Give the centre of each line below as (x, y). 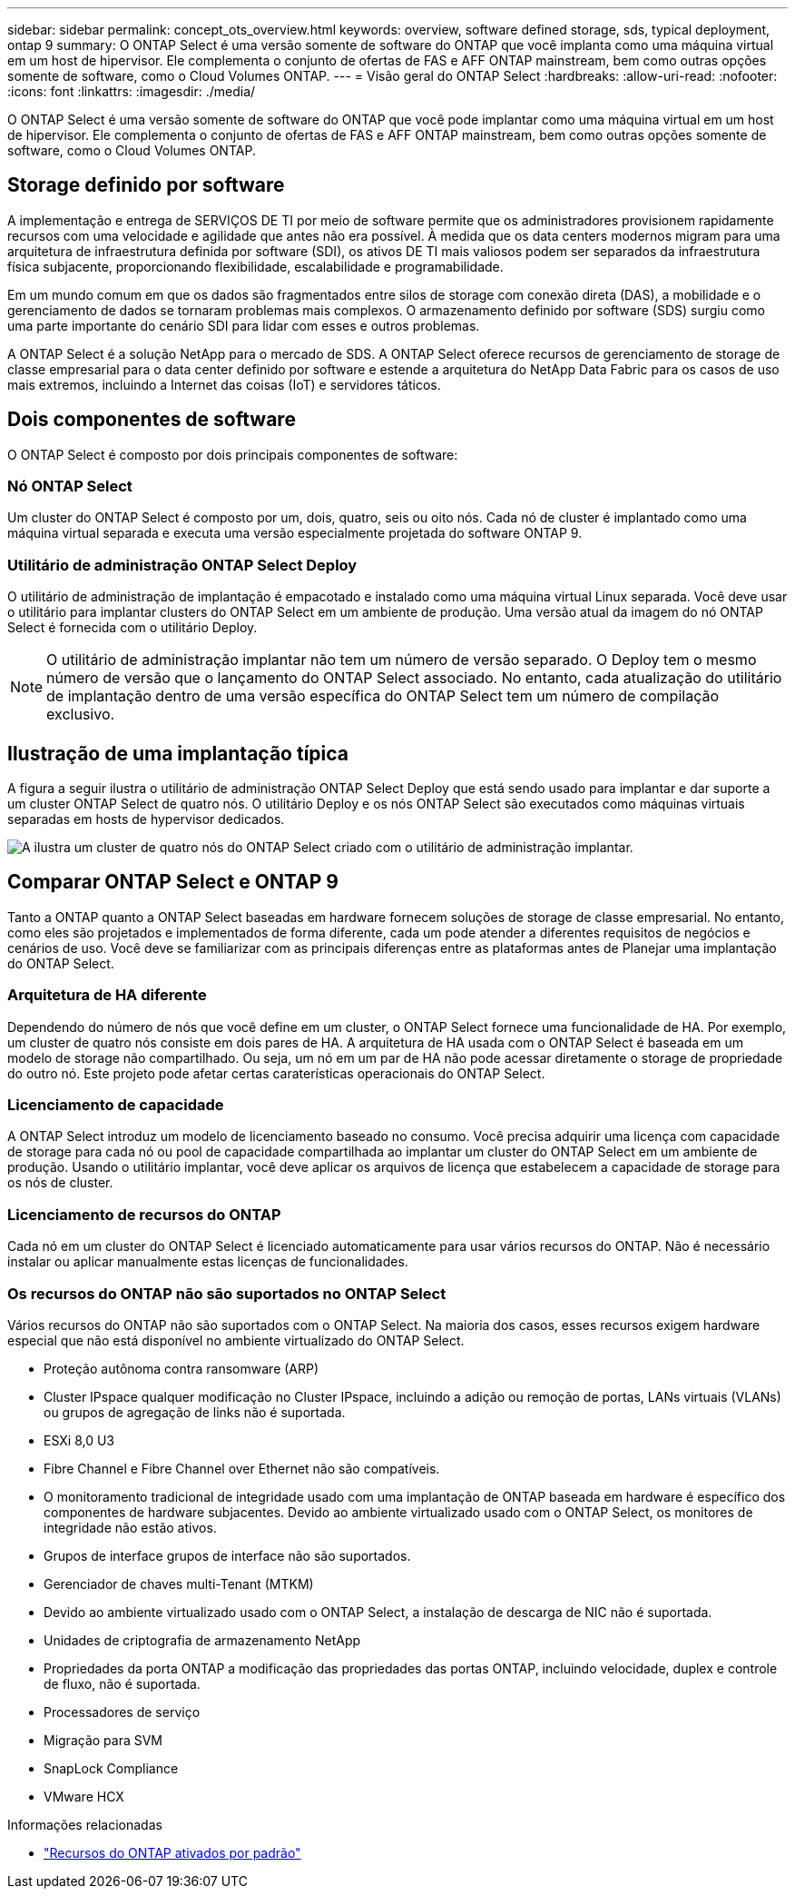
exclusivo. (81, 715)
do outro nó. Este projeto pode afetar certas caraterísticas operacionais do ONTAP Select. (276, 1073)
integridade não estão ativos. (130, 1527)
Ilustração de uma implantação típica (178, 753)
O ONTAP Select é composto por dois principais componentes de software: (233, 454)
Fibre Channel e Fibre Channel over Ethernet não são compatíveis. (242, 1468)
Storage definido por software (146, 185)
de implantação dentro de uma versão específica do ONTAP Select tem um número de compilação (383, 696)
